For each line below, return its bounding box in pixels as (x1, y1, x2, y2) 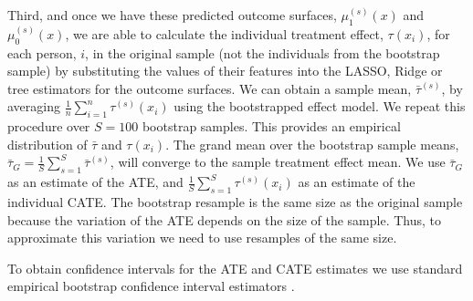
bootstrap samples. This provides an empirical (142, 117, 401, 136)
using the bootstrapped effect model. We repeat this (173, 97, 466, 116)
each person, (7, 43, 77, 62)
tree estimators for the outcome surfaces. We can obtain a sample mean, (7, 78, 412, 98)
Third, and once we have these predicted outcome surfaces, (7, 5, 337, 24)
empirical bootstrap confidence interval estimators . (7, 276, 295, 296)
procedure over (7, 117, 90, 136)
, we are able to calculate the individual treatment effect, (65, 24, 384, 43)
